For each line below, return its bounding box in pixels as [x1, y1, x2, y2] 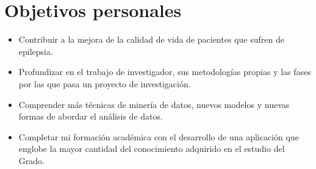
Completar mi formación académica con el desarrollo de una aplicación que [18, 130, 299, 143]
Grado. [18, 154, 45, 167]
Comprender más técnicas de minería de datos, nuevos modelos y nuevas [18, 98, 290, 110]
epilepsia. [18, 45, 53, 57]
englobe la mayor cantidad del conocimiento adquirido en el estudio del [18, 142, 285, 155]
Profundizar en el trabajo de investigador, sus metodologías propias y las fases [18, 65, 311, 78]
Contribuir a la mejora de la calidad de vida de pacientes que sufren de [18, 33, 284, 46]
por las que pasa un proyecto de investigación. [18, 77, 191, 90]
